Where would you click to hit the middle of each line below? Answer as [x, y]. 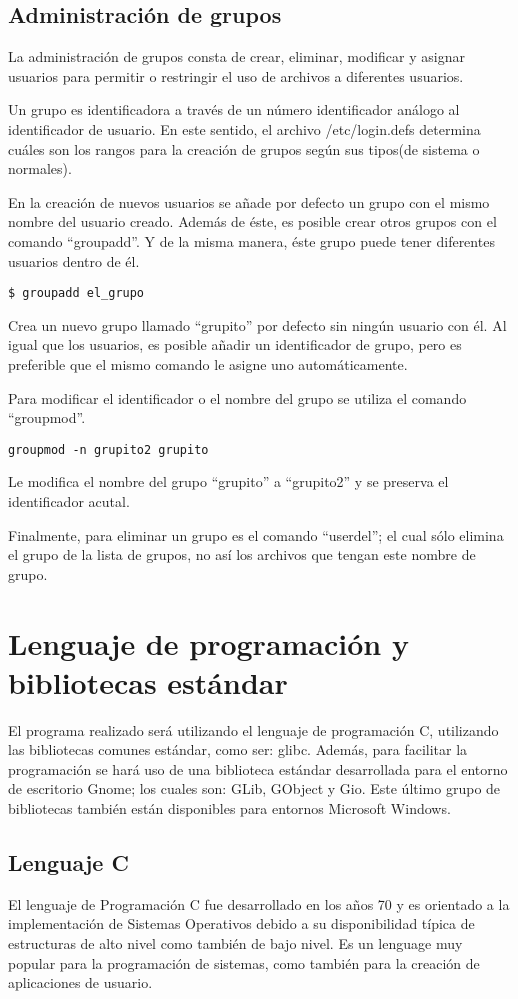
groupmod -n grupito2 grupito [108, 449]
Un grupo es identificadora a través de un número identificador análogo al [234, 109]
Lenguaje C [68, 862]
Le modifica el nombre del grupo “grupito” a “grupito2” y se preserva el [228, 481]
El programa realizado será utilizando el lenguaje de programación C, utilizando [253, 729]
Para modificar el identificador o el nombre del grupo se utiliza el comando [237, 397]
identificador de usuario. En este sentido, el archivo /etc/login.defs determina [244, 128]
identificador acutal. [69, 501]
